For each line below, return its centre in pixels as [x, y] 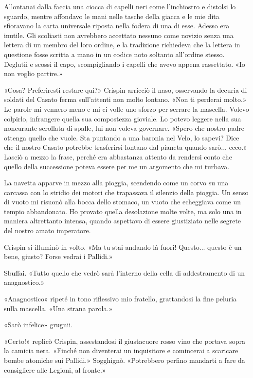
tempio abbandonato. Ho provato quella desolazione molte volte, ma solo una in [123, 211]
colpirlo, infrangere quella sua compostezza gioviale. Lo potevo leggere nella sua [123, 118]
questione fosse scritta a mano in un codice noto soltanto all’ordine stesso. [114, 54]
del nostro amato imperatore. [47, 230]
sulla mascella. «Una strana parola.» [58, 308]
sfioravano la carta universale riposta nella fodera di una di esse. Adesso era [117, 26]
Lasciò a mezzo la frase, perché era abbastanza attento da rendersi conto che [118, 156]
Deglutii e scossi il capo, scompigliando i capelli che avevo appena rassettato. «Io [125, 64]
